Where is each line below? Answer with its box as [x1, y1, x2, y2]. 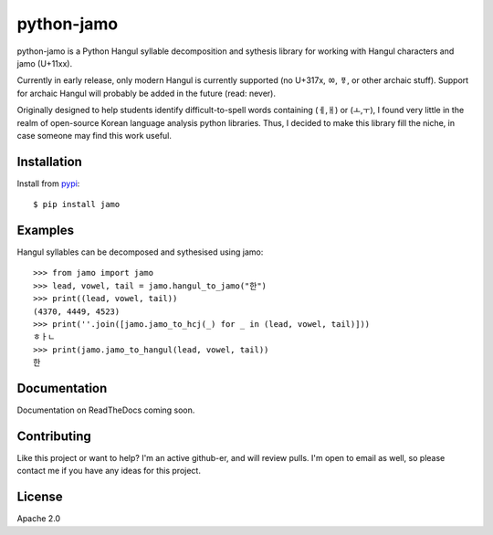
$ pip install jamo [33, 199, 121, 210]
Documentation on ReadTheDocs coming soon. [16, 404, 195, 415]
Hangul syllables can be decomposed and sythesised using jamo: [16, 247, 264, 257]
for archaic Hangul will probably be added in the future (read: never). [16, 88, 276, 99]
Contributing [16, 428, 91, 444]
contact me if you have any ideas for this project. [16, 466, 201, 477]
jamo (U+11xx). [16, 58, 73, 68]
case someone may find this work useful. [16, 130, 173, 141]
